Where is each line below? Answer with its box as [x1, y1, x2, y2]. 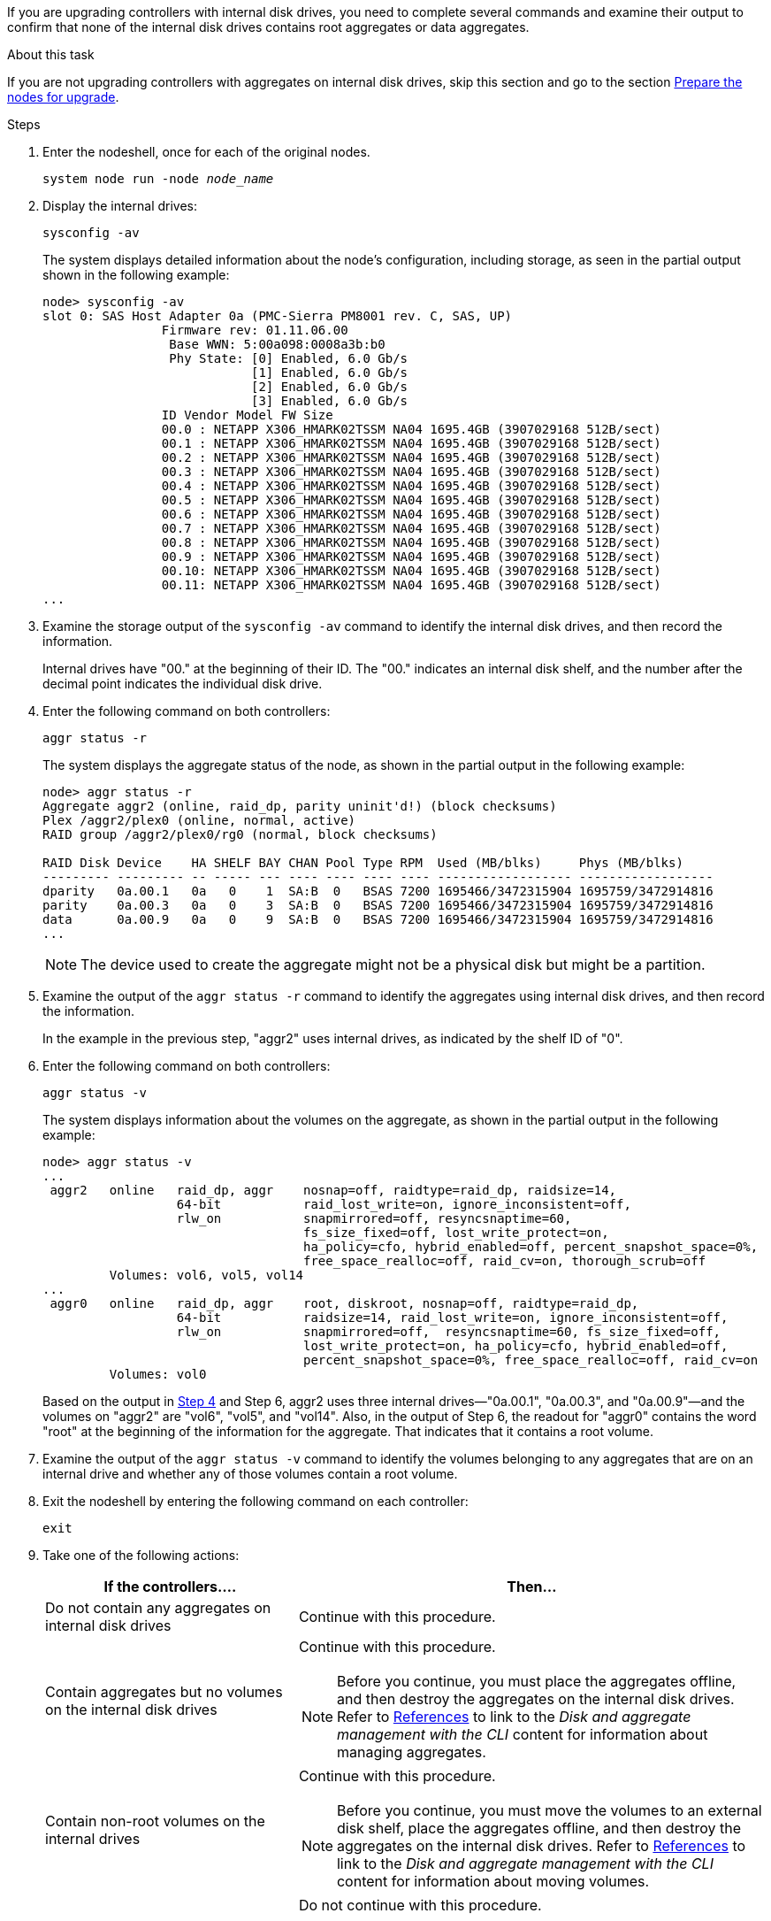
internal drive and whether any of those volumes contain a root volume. [42, 1466, 458, 1481]
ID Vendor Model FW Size [161, 408, 333, 422]
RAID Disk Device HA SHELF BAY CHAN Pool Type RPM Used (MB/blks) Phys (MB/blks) [42, 856, 683, 870]
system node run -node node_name [42, 172, 274, 186]
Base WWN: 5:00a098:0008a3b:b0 [169, 337, 385, 351]
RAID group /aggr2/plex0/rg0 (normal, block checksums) [42, 827, 438, 841]
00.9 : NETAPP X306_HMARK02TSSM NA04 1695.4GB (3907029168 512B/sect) [161, 549, 661, 564]
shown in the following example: [42, 267, 230, 282]
